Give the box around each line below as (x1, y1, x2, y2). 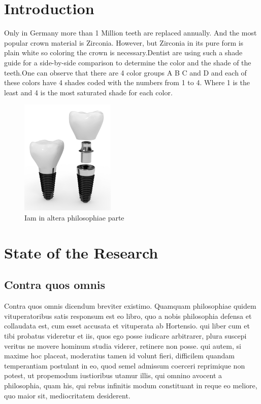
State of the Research (4, 242, 158, 263)
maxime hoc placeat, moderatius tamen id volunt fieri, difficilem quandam (4, 350, 235, 361)
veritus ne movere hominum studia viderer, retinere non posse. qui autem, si (4, 340, 241, 351)
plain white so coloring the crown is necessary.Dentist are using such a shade (4, 47, 243, 58)
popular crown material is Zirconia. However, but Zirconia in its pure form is (4, 37, 244, 48)
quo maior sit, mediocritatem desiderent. (4, 390, 130, 400)
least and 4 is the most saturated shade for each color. (4, 87, 173, 97)
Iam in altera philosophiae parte (24, 212, 124, 223)
